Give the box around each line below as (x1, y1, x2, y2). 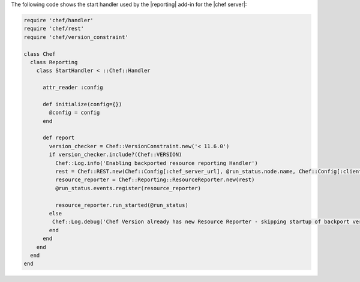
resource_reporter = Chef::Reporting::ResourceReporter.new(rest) (55, 176, 255, 183)
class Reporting (30, 59, 78, 65)
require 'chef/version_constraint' (23, 34, 128, 40)
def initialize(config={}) (43, 101, 122, 107)
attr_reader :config (43, 84, 103, 91)
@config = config (49, 109, 100, 116)
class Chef (23, 50, 56, 57)
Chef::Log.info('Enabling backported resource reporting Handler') (55, 160, 258, 166)
